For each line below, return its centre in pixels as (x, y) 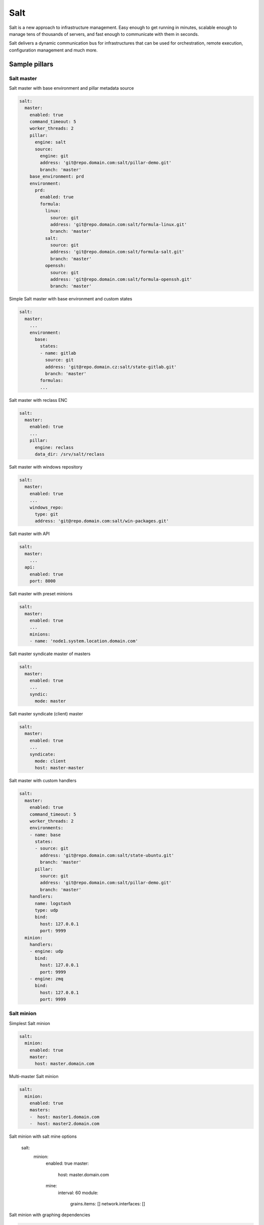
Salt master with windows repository (46, 467)
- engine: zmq (46, 979)
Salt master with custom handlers (43, 781)
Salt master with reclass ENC (38, 400)
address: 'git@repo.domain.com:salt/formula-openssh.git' (121, 280)
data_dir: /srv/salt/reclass (70, 454)
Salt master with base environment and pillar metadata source (71, 88)
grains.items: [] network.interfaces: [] (108, 1203)
